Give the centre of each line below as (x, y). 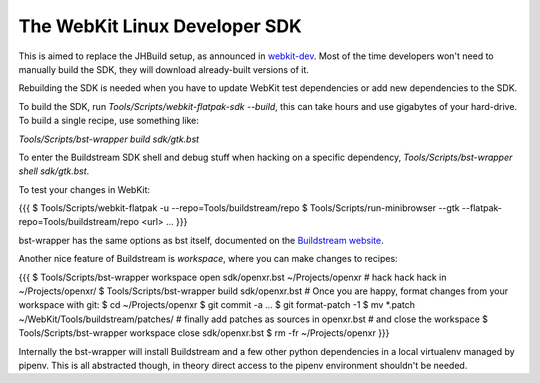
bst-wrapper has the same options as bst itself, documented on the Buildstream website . (201, 240)
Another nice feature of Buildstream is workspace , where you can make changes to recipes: (208, 259)
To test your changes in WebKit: (84, 189)
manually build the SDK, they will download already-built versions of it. (164, 69)
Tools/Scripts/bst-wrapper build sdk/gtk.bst (109, 139)
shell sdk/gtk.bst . (54, 171)
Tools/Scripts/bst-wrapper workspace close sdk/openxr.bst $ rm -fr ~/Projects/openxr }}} (204, 333)
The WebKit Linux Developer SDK (160, 26)
